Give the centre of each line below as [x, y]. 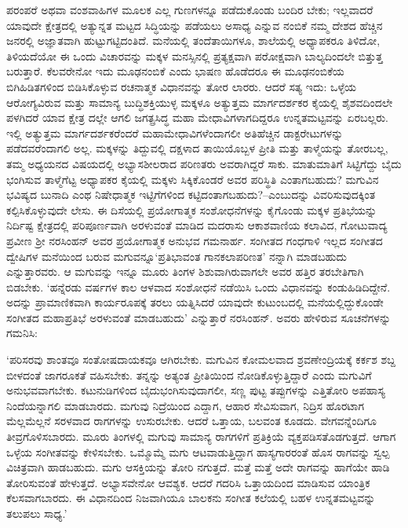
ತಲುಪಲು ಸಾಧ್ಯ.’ [37, 513]
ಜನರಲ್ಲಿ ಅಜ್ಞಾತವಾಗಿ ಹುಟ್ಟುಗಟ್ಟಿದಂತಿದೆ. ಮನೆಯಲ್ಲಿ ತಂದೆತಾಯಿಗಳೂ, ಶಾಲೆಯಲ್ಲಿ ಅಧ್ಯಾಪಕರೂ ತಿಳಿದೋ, [193, 40]
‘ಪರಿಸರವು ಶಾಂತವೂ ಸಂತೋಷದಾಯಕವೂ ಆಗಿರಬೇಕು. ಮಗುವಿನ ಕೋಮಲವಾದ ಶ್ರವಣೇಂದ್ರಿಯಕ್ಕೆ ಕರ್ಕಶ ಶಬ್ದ [201, 359]
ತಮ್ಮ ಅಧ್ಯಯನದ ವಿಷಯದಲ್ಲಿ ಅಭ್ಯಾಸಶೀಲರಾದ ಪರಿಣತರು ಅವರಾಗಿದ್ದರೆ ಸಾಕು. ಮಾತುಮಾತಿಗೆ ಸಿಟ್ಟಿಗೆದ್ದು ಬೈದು [204, 163]
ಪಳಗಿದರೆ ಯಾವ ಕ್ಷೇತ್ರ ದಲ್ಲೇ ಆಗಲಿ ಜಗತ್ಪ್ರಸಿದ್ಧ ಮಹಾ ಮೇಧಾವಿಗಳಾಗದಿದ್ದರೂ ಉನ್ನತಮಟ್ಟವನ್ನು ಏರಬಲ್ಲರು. [198, 117]
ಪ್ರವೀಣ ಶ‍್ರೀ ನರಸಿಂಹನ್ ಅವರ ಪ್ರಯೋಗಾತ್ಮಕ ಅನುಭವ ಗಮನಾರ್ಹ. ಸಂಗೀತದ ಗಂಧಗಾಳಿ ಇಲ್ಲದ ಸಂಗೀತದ [195, 240]
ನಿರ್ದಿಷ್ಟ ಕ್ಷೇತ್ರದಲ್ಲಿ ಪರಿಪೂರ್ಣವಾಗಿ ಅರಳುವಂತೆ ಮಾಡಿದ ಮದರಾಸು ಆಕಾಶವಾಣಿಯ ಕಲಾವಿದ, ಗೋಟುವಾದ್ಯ [197, 225]
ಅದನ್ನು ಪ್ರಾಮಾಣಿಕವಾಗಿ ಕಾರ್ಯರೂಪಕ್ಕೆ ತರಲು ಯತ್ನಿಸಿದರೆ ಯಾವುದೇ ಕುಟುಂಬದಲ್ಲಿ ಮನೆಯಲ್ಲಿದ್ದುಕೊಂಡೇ [195, 302]
